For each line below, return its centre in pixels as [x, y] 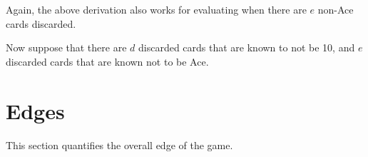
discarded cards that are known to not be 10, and [247, 47]
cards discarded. [41, 23]
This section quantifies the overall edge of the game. [119, 145]
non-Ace [336, 9]
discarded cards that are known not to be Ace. [107, 61]
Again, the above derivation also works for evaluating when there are [156, 9]
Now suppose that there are [66, 47]
